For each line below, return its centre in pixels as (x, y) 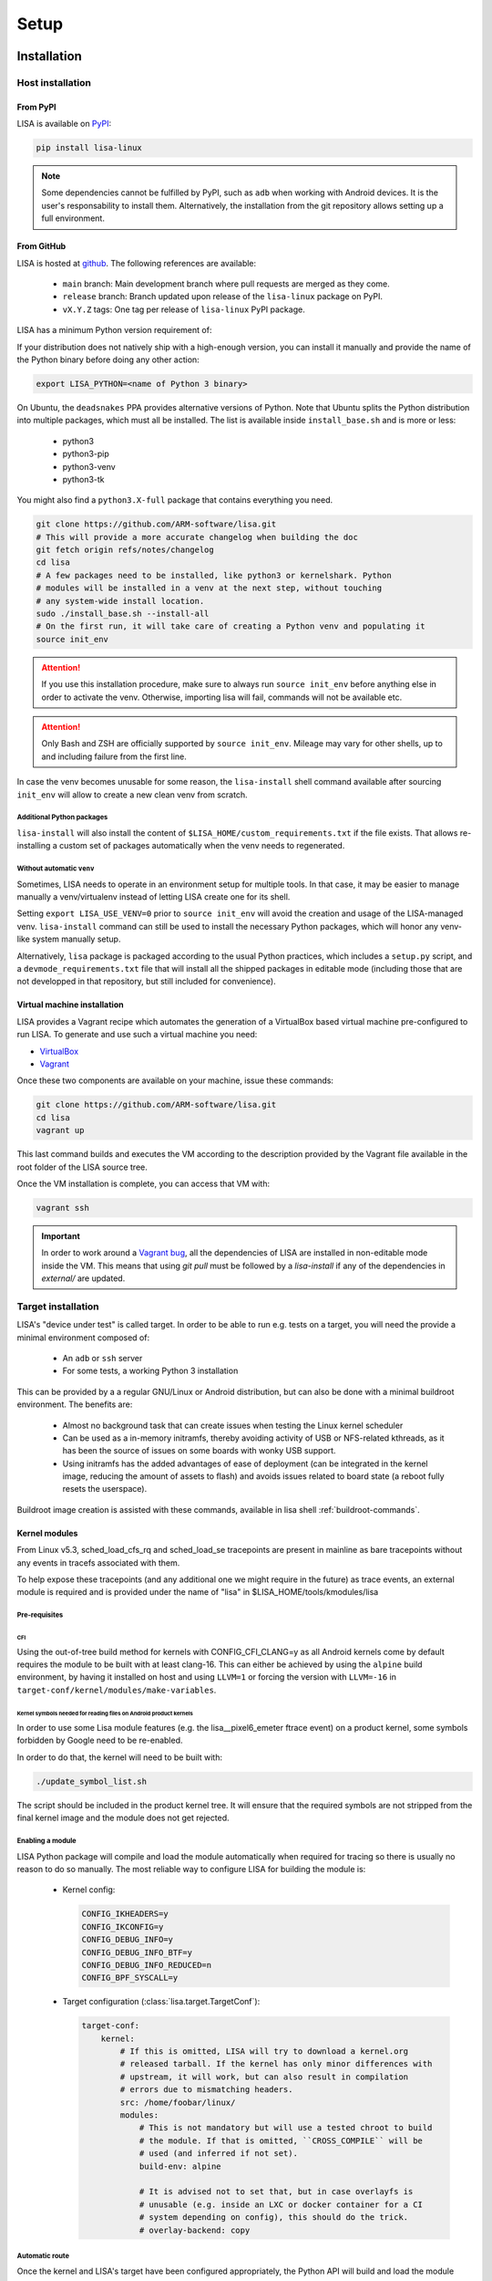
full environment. (73, 218)
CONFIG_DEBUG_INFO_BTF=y (137, 1952)
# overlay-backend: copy (195, 2230)
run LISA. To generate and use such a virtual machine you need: (137, 1035)
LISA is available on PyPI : (64, 124)
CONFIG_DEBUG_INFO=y (127, 1940)
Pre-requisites (40, 1615)
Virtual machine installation (70, 1005)
